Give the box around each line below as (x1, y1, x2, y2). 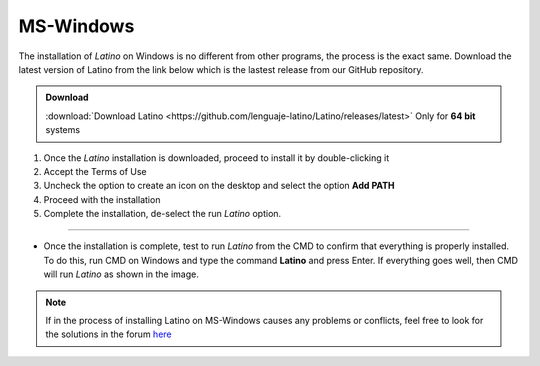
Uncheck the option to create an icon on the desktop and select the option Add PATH (43, 180, 395, 192)
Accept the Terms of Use (43, 165, 147, 177)
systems (45, 124, 80, 136)
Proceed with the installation (43, 193, 161, 205)
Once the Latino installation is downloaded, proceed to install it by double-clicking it (43, 151, 390, 164)
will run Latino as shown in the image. (43, 268, 199, 280)
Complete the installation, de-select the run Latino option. (43, 208, 282, 220)
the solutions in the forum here (45, 328, 172, 340)
